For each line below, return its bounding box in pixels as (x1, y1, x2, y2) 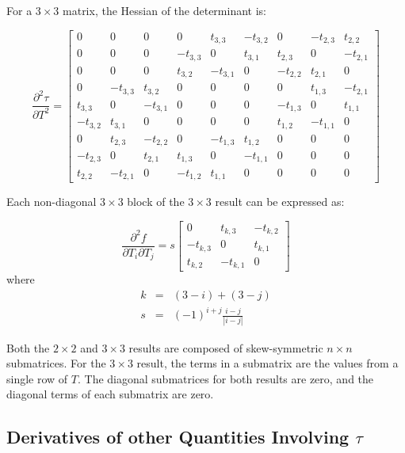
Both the (6, 339, 50, 356)
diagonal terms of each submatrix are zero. (6, 386, 214, 402)
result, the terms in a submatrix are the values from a (136, 355, 399, 371)
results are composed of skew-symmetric (128, 339, 323, 356)
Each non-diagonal (6, 192, 97, 209)
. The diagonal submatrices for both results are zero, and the (77, 370, 374, 386)
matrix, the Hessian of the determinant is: (63, 2, 266, 18)
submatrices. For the (6, 355, 106, 371)
